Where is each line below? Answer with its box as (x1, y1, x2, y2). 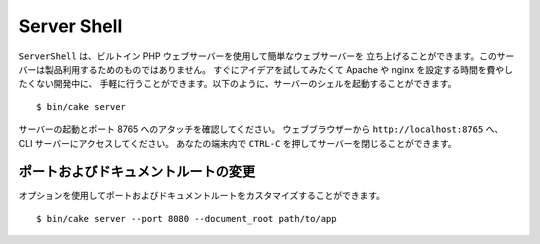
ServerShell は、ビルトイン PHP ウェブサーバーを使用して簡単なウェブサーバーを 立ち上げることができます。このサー (18, 50, 515, 62)
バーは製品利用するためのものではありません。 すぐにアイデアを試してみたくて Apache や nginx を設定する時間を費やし (18, 63, 514, 75)
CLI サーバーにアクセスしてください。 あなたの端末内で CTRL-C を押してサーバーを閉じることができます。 (18, 137, 457, 149)
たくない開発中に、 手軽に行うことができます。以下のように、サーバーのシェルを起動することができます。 (18, 78, 457, 90)
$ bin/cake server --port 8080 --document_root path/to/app (36, 213, 337, 224)
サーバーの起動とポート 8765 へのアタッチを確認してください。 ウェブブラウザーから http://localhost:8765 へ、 (18, 123, 504, 135)
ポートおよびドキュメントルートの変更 (18, 163, 255, 180)
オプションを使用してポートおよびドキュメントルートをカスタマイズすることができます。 (18, 190, 385, 202)
